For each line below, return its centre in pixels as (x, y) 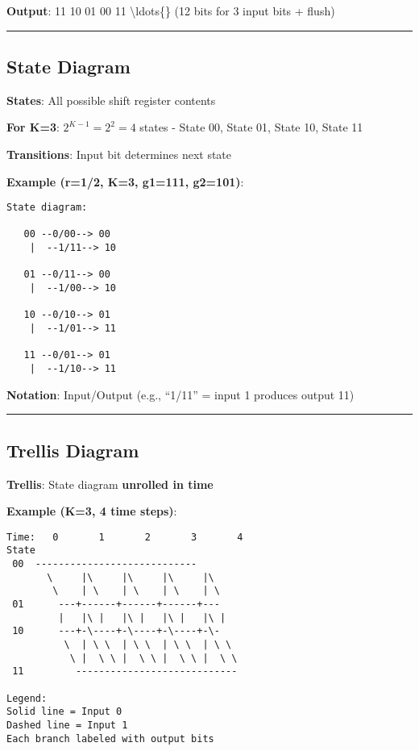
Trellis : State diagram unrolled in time (110, 484)
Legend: (27, 698)
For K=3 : (33, 127)
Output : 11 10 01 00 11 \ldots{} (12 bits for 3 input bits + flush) (171, 10)
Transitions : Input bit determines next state (119, 154)
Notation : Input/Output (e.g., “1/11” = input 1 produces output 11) (180, 394)
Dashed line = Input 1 (67, 725)
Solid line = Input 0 (64, 712)
